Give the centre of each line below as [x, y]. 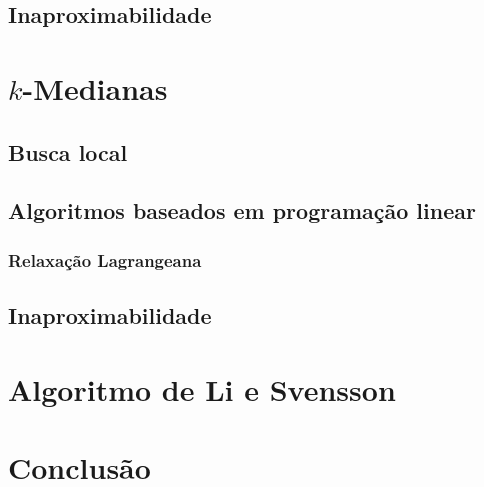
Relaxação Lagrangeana [105, 259]
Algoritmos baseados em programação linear [242, 210]
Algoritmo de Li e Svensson [202, 388]
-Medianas [95, 87]
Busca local [68, 151]
